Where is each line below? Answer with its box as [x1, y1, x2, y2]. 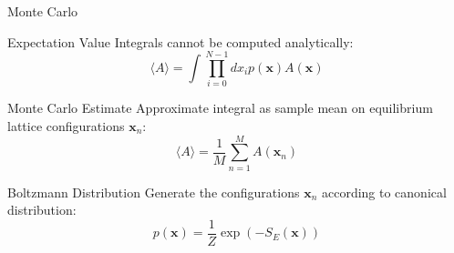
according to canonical [321, 182, 447, 201]
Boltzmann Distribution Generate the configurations [7, 182, 300, 201]
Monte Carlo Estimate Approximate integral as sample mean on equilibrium [7, 98, 433, 117]
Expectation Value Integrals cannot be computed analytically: [7, 32, 354, 51]
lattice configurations [7, 116, 125, 135]
